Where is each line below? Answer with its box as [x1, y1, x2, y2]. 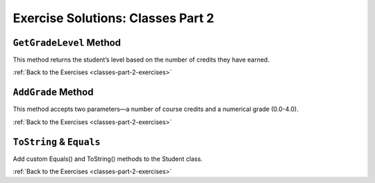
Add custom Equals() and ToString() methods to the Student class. [12, 155, 203, 163]
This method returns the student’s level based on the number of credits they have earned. [12, 55, 270, 64]
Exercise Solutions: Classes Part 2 [12, 10, 215, 26]
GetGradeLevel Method [12, 37, 122, 49]
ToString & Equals [12, 136, 101, 148]
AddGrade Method [12, 87, 94, 98]
